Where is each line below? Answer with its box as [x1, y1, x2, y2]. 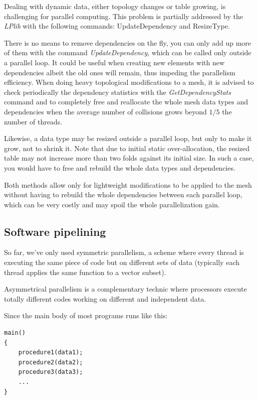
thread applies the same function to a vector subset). [4, 267, 166, 277]
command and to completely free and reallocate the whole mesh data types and [4, 96, 248, 107]
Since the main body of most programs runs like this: [4, 310, 168, 321]
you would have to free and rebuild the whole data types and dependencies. [4, 162, 235, 173]
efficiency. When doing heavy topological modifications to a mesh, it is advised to [4, 77, 254, 87]
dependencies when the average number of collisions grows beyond [4, 106, 207, 116]
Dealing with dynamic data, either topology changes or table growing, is [4, 1, 226, 11]
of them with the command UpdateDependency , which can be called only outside [4, 47, 251, 58]
